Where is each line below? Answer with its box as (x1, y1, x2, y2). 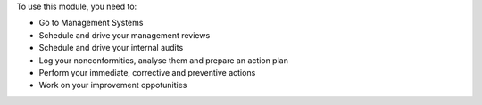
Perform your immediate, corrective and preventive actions (38, 67, 256, 77)
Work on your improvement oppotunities (38, 80, 187, 91)
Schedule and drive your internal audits (38, 43, 184, 53)
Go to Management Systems (38, 18, 144, 28)
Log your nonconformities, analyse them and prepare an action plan (38, 54, 289, 66)
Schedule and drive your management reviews (38, 29, 211, 40)
